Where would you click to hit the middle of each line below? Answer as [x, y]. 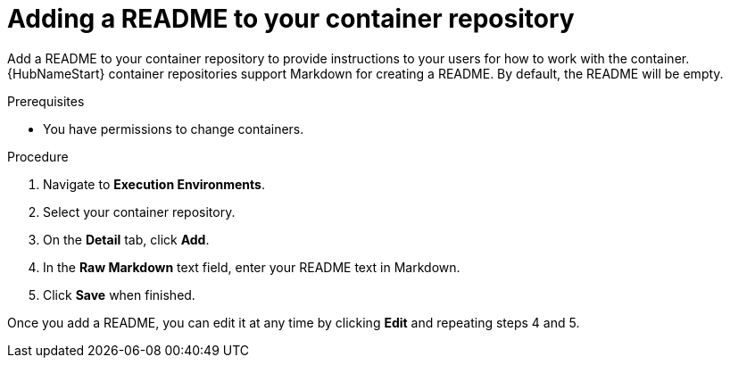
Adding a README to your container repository [291, 19]
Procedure [38, 156]
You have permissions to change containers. [174, 129]
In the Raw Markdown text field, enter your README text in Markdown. [252, 267]
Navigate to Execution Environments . [154, 184]
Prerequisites [46, 101]
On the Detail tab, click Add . [126, 239]
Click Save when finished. [119, 294]
